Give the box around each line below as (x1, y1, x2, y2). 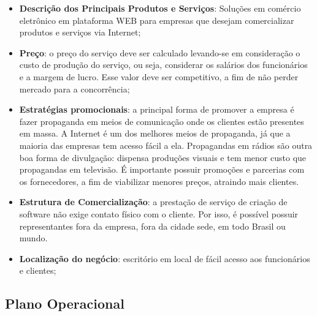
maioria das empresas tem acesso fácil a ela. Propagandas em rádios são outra (19, 138, 313, 151)
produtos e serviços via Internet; (19, 26, 141, 39)
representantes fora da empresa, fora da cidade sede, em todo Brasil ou (19, 219, 286, 232)
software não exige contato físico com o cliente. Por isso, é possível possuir (19, 207, 299, 220)
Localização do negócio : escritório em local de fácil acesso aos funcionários (19, 252, 310, 265)
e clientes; (19, 264, 56, 277)
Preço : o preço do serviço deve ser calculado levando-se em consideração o (19, 46, 300, 59)
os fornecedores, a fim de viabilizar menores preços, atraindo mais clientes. (19, 175, 299, 187)
